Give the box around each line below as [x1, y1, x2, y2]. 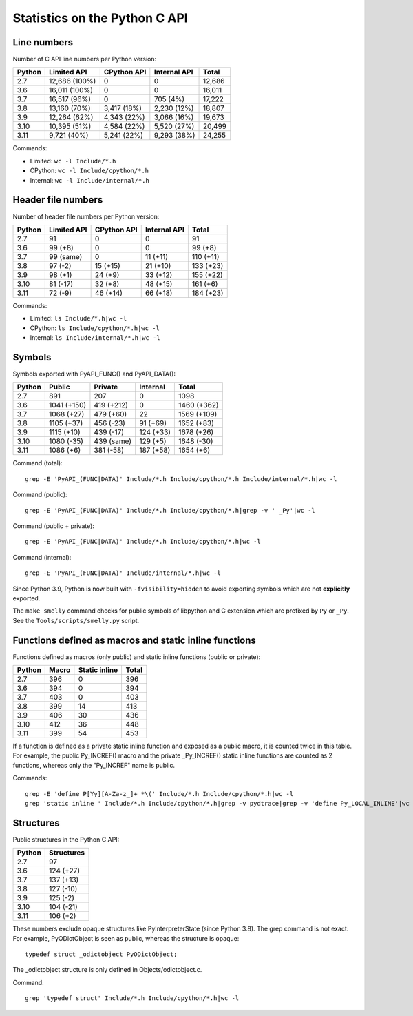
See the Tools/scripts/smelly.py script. [12, 616, 140, 624]
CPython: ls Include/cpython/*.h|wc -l [30, 324, 160, 332]
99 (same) [49, 252, 83, 261]
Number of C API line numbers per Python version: [12, 55, 157, 63]
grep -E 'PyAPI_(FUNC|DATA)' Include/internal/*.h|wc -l [25, 569, 222, 577]
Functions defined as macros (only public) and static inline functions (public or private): [12, 652, 261, 661]
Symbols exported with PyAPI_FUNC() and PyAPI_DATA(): [12, 369, 176, 378]
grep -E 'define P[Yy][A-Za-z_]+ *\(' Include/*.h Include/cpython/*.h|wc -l [25, 790, 294, 797]
